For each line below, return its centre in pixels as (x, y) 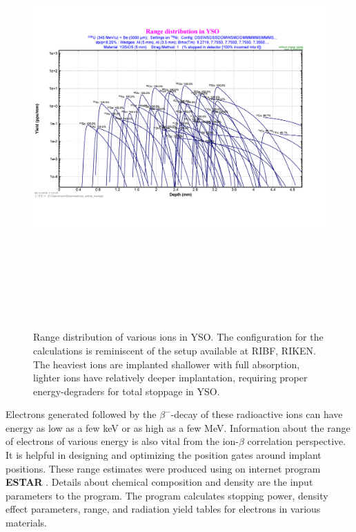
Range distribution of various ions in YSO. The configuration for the (178, 337)
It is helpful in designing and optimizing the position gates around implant (164, 455)
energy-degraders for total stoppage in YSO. (127, 391)
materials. (27, 523)
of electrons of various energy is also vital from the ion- (122, 441)
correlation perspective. (297, 441)
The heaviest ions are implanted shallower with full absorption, (167, 364)
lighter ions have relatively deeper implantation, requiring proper (170, 378)
